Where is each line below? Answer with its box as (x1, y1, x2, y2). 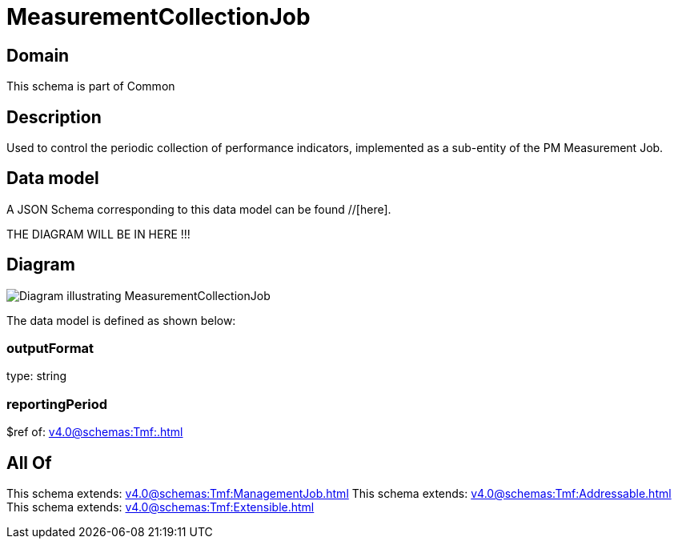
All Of (6, 452, 52, 473)
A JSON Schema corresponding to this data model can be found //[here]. (6, 202, 391, 216)
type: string (6, 369, 67, 383)
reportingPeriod (6, 395, 108, 412)
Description (6, 106, 102, 127)
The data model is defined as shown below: (6, 313, 236, 327)
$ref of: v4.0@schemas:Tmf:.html (6, 425, 183, 439)
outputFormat (6, 340, 94, 357)
